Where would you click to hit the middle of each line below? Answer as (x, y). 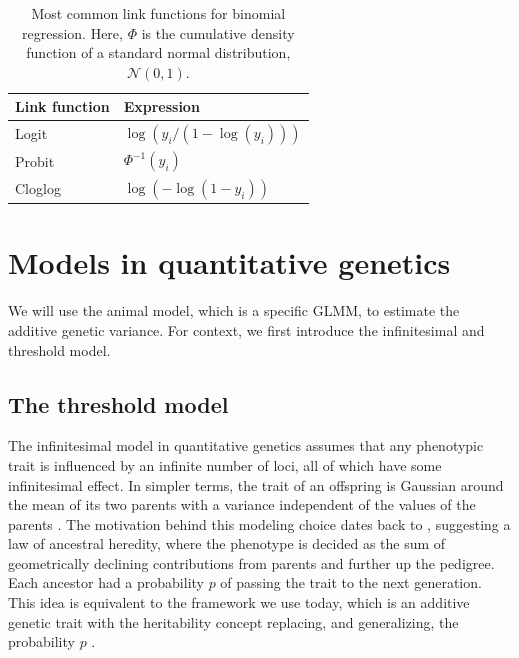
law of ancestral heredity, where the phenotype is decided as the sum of (227, 543)
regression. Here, (72, 32)
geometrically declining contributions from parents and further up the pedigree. (251, 562)
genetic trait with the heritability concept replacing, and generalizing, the (233, 621)
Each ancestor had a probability (106, 582)
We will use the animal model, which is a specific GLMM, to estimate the (234, 310)
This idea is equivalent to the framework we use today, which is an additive (239, 602)
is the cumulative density (218, 32)
